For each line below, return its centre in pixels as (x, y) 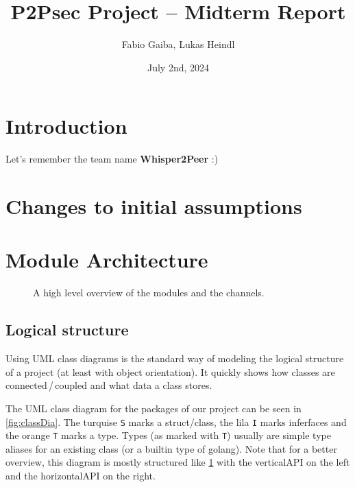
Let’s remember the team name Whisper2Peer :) (112, 159)
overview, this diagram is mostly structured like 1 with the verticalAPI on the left (178, 462)
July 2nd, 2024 (178, 67)
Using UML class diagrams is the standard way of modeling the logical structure (175, 358)
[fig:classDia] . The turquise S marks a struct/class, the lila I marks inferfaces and (176, 421)
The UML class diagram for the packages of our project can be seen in (154, 408)
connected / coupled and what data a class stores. (109, 385)
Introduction (66, 126)
